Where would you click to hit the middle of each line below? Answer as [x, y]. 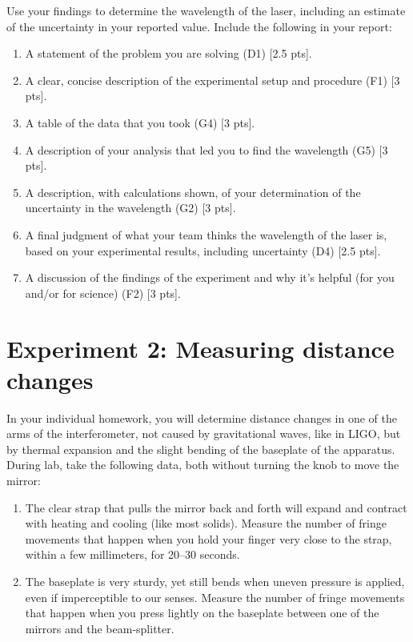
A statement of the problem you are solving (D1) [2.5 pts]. [168, 53]
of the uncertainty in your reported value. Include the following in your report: [199, 26]
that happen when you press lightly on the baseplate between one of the [202, 613]
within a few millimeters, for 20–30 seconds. [132, 554]
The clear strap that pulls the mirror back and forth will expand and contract [216, 507]
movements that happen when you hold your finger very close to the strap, [209, 538]
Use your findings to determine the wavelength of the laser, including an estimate [206, 10]
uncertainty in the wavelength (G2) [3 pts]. [130, 208]
